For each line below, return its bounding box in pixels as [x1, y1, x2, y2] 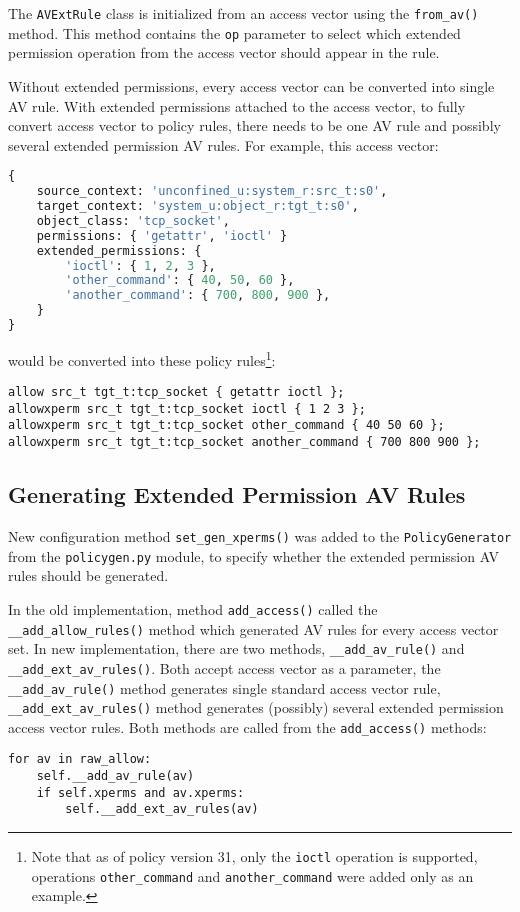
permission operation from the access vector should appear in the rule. [8, 42, 440, 63]
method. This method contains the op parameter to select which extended [8, 22, 461, 43]
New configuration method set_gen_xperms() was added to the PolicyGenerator [8, 525, 512, 546]
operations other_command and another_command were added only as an [31, 865, 474, 886]
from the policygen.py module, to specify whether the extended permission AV [8, 545, 500, 566]
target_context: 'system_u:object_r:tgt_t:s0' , [36, 199, 359, 214]
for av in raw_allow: [8, 752, 152, 767]
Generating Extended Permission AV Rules [8, 479, 466, 510]
